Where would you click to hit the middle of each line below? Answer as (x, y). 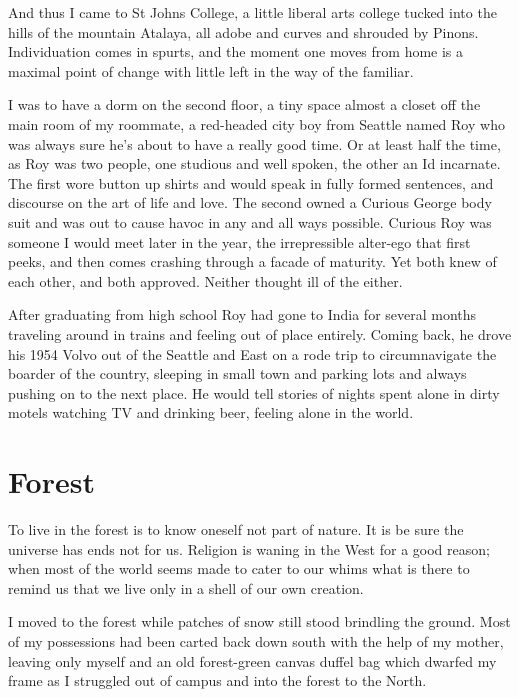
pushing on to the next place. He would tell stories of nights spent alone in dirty (254, 392)
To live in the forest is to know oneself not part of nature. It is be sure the (236, 529)
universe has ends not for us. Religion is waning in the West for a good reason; (249, 548)
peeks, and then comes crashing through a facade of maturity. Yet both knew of (252, 261)
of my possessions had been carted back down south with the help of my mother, (256, 640)
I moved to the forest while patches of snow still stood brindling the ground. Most (259, 621)
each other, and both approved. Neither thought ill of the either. (205, 280)
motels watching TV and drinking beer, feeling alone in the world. (211, 412)
